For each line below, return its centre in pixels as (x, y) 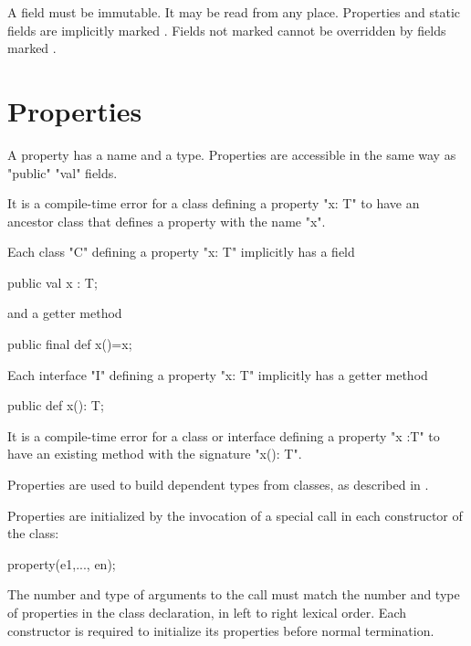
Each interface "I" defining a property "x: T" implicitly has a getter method (218, 374)
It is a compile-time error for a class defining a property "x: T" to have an (214, 203)
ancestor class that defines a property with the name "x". (167, 221)
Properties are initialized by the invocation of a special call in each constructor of (235, 515)
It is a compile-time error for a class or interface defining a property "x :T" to (224, 435)
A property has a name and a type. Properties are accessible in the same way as (232, 154)
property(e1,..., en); (62, 563)
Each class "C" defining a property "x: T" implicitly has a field (181, 252)
